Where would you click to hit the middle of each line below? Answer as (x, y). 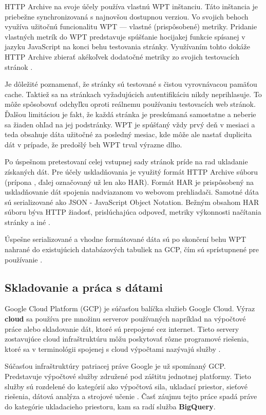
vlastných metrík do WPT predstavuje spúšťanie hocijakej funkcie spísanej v (125, 36)
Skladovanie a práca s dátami (84, 287)
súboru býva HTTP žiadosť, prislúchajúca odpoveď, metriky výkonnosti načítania (133, 212)
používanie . (24, 259)
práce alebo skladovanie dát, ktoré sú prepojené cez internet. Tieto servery (122, 328)
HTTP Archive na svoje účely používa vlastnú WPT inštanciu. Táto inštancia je (131, 6)
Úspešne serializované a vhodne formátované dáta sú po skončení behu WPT (126, 239)
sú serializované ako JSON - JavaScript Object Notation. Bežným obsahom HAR (132, 202)
